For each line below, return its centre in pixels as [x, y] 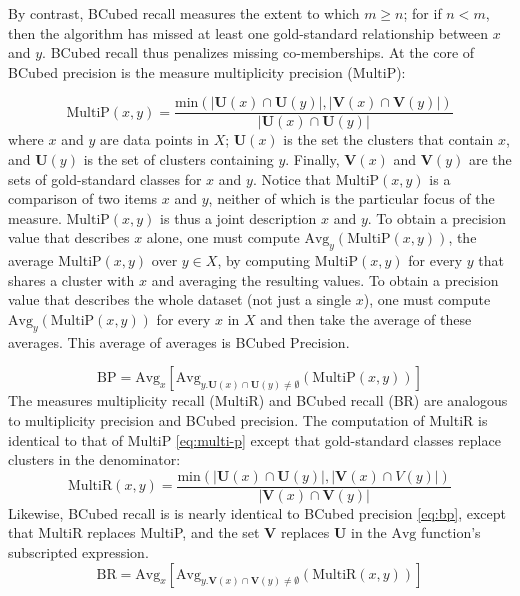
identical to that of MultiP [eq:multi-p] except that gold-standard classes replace [254, 439]
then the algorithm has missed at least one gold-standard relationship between [248, 32]
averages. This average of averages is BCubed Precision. [179, 341]
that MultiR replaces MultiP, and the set [134, 532]
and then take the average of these [366, 318]
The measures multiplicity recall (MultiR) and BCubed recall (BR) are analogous [258, 400]
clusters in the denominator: [94, 459]
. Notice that [292, 178]
